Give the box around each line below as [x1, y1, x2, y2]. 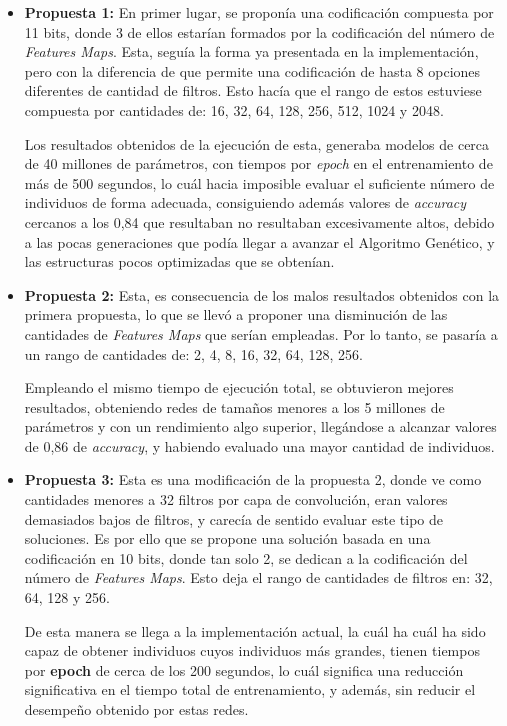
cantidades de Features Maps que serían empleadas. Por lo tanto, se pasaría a [24, 323, 498, 344]
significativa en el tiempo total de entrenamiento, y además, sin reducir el [24, 679, 476, 700]
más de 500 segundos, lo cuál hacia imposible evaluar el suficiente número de [24, 172, 495, 193]
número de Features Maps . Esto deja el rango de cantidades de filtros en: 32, [24, 567, 493, 588]
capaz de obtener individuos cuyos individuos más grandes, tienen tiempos [24, 640, 480, 661]
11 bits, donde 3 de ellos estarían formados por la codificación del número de [24, 21, 495, 42]
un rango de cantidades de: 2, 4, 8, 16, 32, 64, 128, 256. [24, 343, 363, 364]
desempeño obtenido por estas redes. [24, 699, 249, 719]
